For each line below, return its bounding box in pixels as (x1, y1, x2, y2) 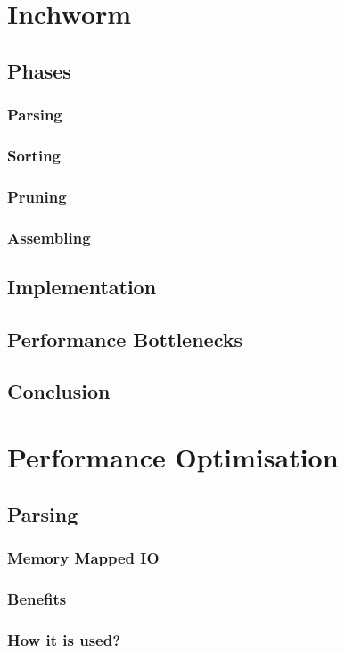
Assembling (7, 226, 91, 248)
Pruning (7, 185, 67, 207)
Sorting (7, 144, 62, 166)
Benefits (7, 587, 67, 609)
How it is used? (7, 628, 121, 650)
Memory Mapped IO (7, 546, 160, 568)
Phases (7, 56, 71, 84)
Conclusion (7, 377, 111, 405)
